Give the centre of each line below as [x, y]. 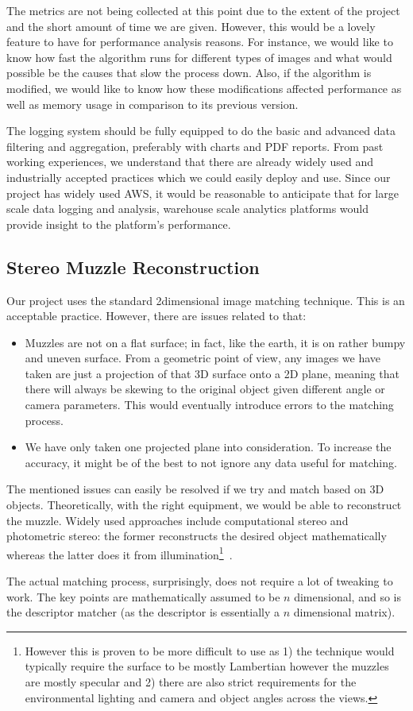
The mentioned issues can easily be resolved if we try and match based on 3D [195, 489]
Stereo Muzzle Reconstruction [133, 267]
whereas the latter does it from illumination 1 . [120, 553]
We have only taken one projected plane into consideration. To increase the [208, 447]
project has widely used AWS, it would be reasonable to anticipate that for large [203, 193]
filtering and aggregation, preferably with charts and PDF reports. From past [195, 146]
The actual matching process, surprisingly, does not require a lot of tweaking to [200, 581]
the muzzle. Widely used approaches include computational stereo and [178, 520]
